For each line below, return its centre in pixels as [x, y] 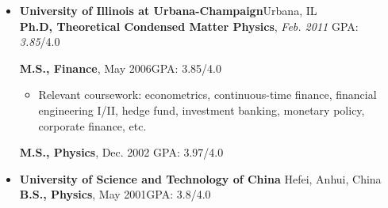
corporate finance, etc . [92, 125]
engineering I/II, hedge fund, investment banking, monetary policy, [202, 110]
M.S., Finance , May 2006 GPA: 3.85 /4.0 [120, 68]
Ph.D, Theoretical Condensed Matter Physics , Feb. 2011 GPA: [189, 26]
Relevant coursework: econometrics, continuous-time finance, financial [207, 95]
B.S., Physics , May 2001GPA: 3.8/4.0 [115, 194]
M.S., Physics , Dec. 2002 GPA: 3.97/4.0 [121, 152]
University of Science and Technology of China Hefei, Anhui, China [200, 178]
